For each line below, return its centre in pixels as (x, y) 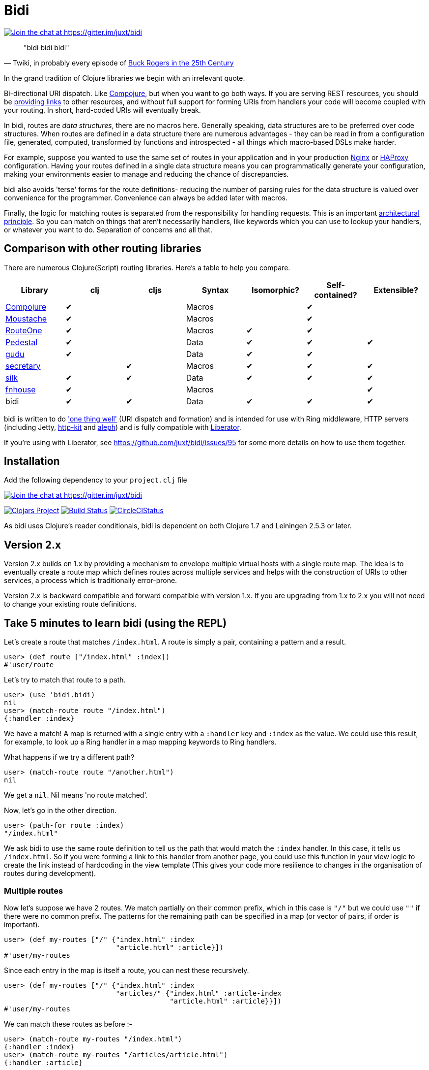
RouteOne (24, 330)
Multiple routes (34, 891)
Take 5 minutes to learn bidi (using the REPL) (115, 623)
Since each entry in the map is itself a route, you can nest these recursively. (127, 970)
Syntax (215, 290)
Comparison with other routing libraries (103, 249)
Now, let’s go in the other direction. (60, 811)
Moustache (26, 318)
